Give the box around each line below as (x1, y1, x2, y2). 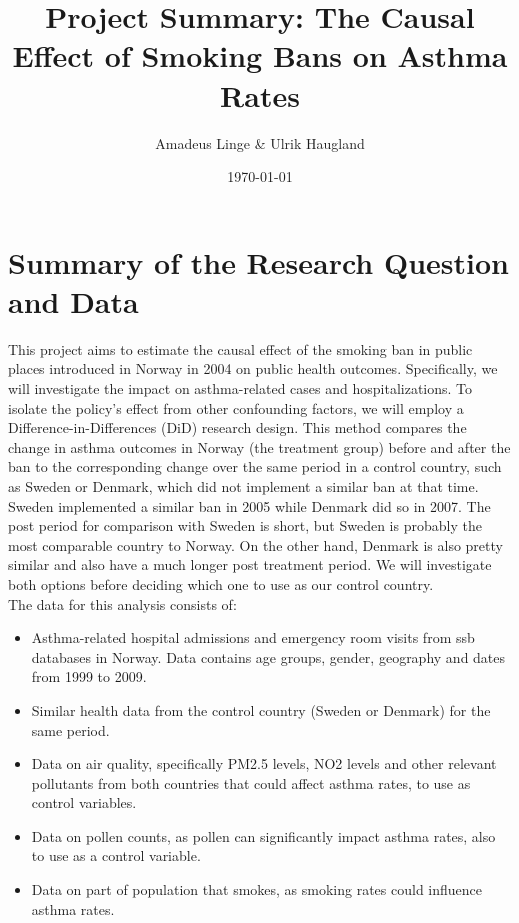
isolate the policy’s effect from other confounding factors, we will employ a (8, 397, 464, 418)
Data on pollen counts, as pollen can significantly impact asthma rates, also (31, 825, 496, 846)
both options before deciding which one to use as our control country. (8, 573, 434, 594)
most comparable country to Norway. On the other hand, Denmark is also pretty (8, 534, 503, 555)
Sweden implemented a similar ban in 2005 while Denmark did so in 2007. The (8, 495, 491, 516)
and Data (8, 280, 139, 321)
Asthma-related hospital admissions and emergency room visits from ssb (31, 627, 475, 648)
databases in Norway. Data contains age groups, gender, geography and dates (31, 646, 506, 667)
